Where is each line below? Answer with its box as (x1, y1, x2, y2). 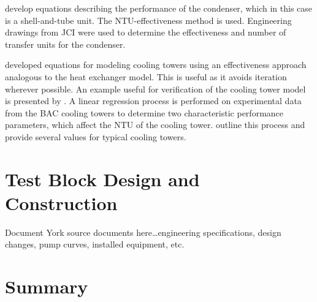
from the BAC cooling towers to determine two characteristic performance (5, 106, 284, 119)
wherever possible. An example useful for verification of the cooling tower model (5, 82, 306, 95)
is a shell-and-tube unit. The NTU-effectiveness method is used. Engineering (5, 13, 292, 26)
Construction (5, 190, 118, 215)
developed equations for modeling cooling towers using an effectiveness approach (5, 58, 307, 71)
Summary (5, 274, 88, 299)
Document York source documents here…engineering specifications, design (5, 225, 281, 238)
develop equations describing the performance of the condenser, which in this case (5, 2, 313, 14)
